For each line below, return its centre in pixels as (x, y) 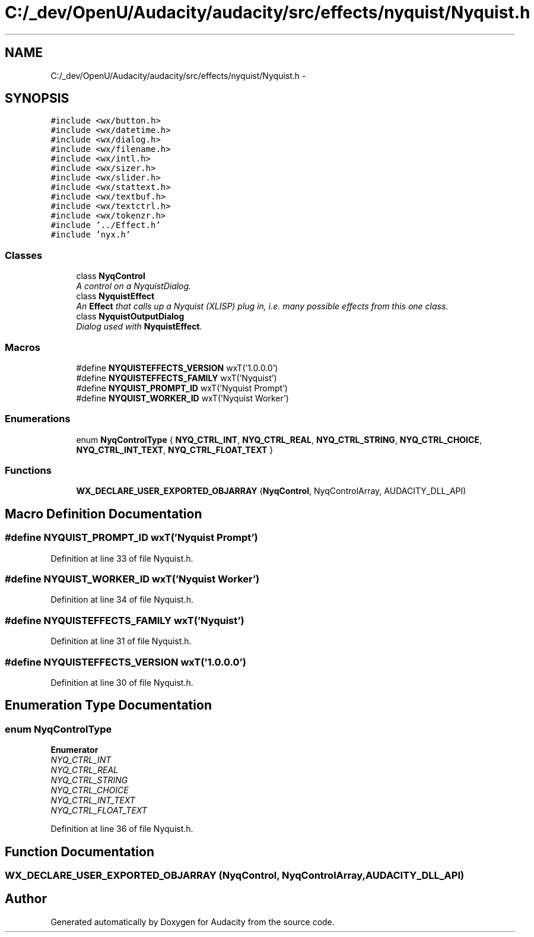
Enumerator (74, 750)
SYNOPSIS (37, 99)
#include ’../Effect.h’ (106, 225)
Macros (23, 347)
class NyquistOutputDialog (130, 316)
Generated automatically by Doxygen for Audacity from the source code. (193, 922)
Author (26, 899)
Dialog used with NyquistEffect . (139, 327)
